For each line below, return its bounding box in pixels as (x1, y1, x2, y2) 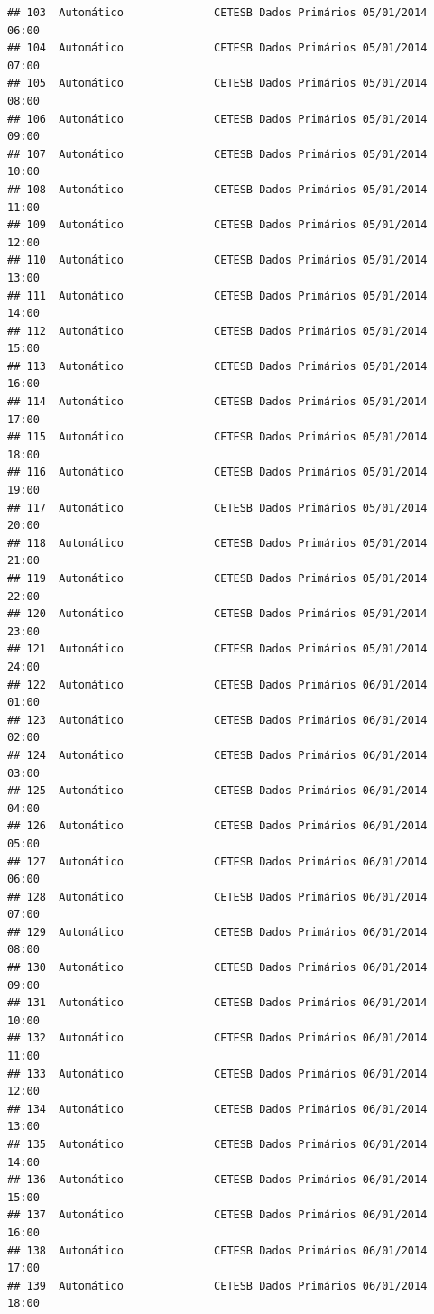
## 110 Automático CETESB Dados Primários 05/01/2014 (7, 254, 428, 267)
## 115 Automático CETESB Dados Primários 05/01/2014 (7, 430, 428, 444)
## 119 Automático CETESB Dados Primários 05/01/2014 (7, 572, 428, 585)
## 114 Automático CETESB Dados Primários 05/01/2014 (7, 395, 428, 409)
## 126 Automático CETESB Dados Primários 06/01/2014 (7, 819, 428, 833)
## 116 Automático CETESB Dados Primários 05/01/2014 (7, 466, 428, 479)
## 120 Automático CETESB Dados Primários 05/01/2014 (7, 607, 428, 621)
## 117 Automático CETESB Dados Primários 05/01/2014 (7, 501, 428, 514)
